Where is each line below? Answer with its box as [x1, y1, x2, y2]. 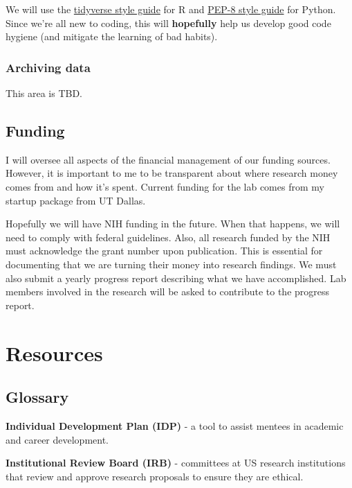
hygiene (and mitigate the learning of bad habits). [6, 29, 218, 44]
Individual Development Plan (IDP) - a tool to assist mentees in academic [6, 418, 344, 433]
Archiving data [6, 58, 91, 76]
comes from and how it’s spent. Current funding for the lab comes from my [6, 179, 324, 193]
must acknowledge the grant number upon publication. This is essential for [6, 243, 323, 258]
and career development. [6, 432, 109, 446]
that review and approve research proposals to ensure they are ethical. [6, 469, 304, 483]
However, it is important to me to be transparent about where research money [6, 166, 338, 180]
